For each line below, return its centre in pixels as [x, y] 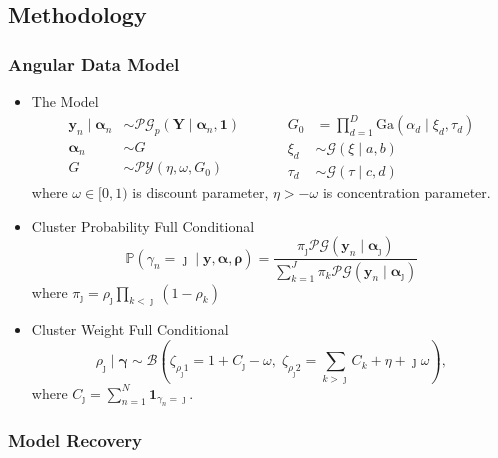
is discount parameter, [200, 191]
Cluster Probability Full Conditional [143, 225]
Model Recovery [75, 439]
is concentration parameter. [406, 191]
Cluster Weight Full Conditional [130, 329]
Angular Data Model [94, 63]
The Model [65, 101]
